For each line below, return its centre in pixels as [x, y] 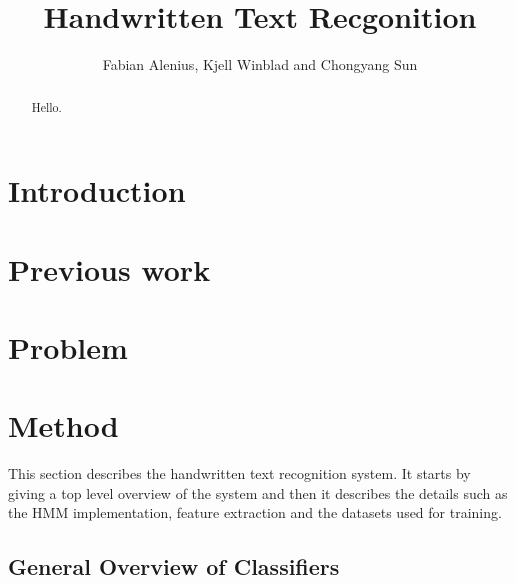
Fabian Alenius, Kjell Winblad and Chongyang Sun [260, 64]
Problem [68, 346]
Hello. [46, 106]
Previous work [109, 268]
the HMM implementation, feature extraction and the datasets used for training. [255, 512]
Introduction [97, 190]
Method [63, 425]
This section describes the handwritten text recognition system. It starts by [239, 473]
